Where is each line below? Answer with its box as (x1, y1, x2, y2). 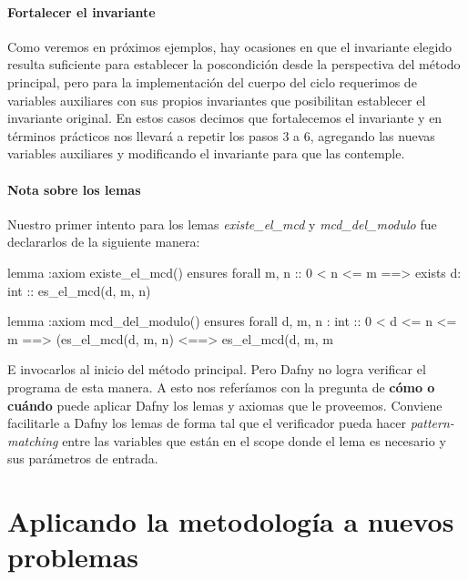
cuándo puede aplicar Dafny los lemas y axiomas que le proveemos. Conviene (7, 395, 443, 414)
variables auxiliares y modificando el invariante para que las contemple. (7, 144, 405, 163)
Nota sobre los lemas (7, 179, 141, 198)
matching (7, 431, 58, 450)
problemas (7, 538, 139, 575)
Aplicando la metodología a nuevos (7, 503, 454, 540)
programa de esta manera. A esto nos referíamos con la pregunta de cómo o (7, 377, 435, 396)
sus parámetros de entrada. (7, 449, 158, 468)
